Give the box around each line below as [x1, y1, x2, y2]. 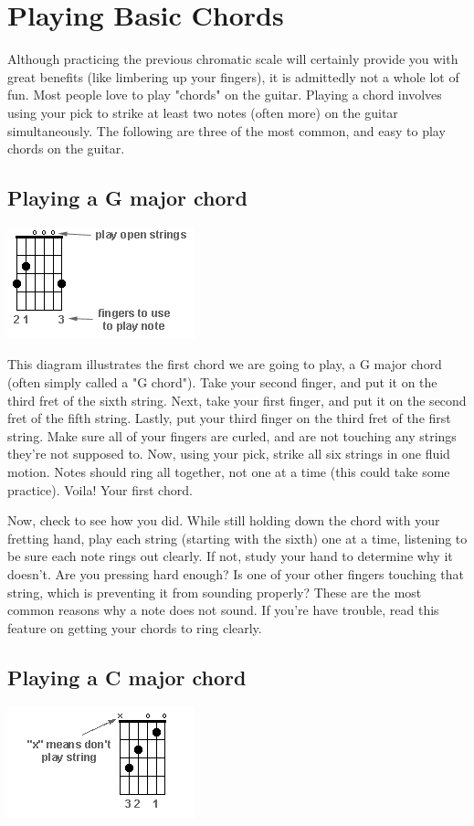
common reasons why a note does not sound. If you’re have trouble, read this [7, 600, 439, 619]
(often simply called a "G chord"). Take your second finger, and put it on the [7, 373, 437, 392]
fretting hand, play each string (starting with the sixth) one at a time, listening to [7, 528, 468, 547]
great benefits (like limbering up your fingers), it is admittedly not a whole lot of [7, 67, 459, 86]
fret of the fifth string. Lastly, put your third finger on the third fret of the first [7, 408, 451, 428]
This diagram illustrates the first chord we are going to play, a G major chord [7, 355, 442, 374]
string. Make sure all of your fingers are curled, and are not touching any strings [7, 426, 457, 445]
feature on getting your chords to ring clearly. [7, 618, 262, 637]
